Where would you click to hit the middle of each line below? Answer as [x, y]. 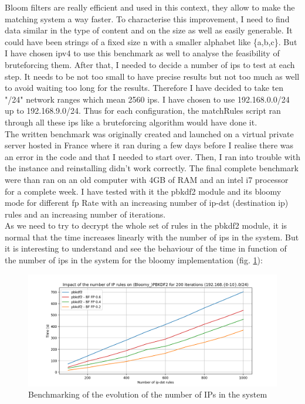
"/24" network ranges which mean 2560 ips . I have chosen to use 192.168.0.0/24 [147, 99]
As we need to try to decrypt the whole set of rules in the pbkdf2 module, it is [146, 225]
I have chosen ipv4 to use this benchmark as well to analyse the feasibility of [142, 53]
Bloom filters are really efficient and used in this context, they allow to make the [150, 7]
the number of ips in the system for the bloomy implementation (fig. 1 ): [134, 260]
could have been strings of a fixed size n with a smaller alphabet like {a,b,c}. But [151, 41]
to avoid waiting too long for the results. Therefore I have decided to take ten [144, 88]
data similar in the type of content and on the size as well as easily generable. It [149, 30]
